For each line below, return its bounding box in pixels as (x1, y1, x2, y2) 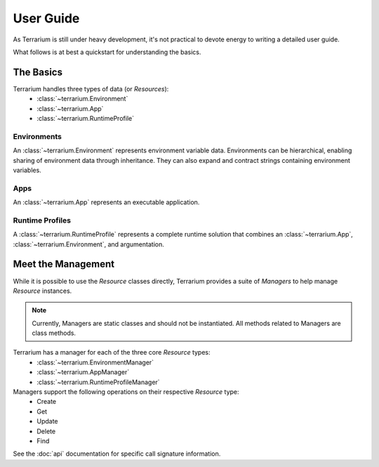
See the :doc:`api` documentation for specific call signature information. (13, 449, 221, 458)
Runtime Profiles (13, 215, 72, 225)
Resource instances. (13, 287, 72, 295)
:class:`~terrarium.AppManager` (36, 368, 130, 376)
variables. (13, 166, 41, 174)
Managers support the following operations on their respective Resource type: (13, 388, 239, 396)
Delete (36, 427, 56, 435)
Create (36, 397, 57, 406)
